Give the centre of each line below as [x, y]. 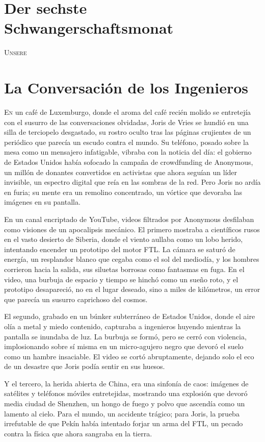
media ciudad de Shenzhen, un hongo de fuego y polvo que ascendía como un [125, 403]
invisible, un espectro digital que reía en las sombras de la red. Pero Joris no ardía [132, 182]
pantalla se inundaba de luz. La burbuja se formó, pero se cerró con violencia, [125, 336]
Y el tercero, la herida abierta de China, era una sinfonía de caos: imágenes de [126, 383]
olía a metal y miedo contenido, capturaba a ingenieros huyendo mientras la [123, 326]
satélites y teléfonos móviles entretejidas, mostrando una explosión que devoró [126, 393]
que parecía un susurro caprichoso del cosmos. [76, 299]
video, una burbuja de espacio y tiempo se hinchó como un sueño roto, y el [121, 279]
